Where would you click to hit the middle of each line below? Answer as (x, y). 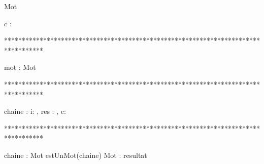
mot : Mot (20, 67)
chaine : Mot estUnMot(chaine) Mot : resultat (76, 155)
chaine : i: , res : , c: (35, 111)
